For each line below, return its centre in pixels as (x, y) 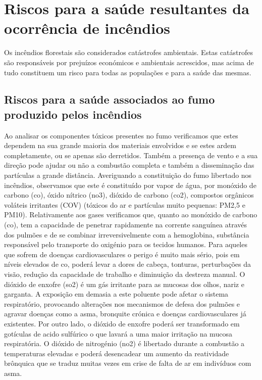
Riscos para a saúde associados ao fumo (110, 99)
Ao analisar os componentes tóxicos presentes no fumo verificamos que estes (121, 135)
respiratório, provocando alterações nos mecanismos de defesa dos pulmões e (122, 303)
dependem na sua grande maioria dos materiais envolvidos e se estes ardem (120, 145)
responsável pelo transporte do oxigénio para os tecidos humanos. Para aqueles (126, 244)
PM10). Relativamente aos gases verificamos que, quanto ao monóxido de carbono (131, 215)
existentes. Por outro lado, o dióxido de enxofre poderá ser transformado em (122, 323)
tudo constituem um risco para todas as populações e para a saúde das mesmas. (128, 72)
